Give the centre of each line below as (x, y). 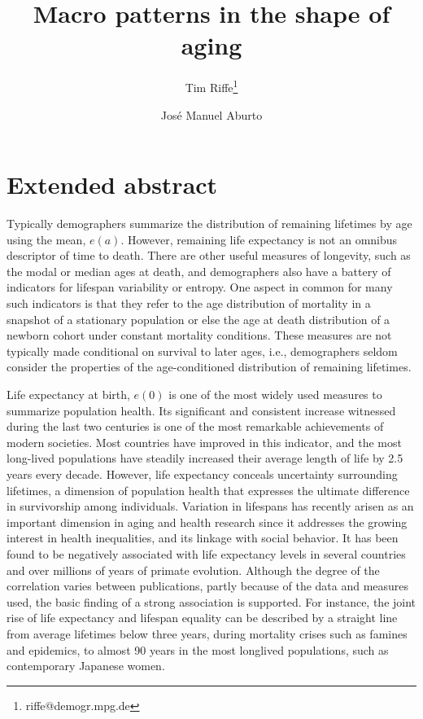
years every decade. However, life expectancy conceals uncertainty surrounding (202, 474)
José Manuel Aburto (211, 114)
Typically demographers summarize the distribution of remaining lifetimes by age (209, 224)
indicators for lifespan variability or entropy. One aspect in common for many (200, 287)
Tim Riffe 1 (211, 86)
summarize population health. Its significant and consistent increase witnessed (201, 410)
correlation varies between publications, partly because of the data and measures (208, 586)
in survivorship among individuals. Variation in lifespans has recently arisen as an (210, 506)
